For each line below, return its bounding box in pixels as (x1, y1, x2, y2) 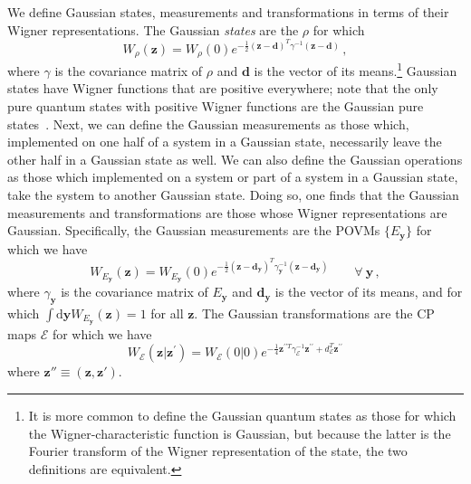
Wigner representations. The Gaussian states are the (7, 20, 299, 39)
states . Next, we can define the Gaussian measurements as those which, (7, 114, 409, 133)
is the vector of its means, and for (274, 282, 463, 301)
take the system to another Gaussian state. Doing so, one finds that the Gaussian (7, 185, 459, 204)
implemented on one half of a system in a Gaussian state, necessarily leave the (7, 132, 442, 151)
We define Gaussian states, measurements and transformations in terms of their (7, 3, 449, 21)
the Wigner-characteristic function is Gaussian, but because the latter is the (28, 423, 451, 442)
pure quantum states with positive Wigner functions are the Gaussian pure (7, 97, 424, 116)
